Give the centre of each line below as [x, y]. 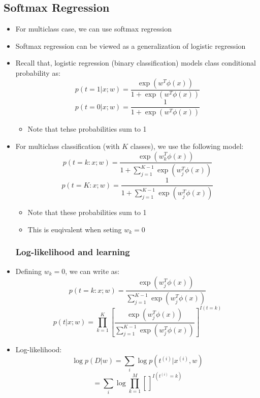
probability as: [38, 72]
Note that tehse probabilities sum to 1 [87, 129]
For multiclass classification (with [68, 146]
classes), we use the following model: [187, 146]
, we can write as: [92, 271]
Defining [28, 271]
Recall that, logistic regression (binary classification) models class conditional [136, 63]
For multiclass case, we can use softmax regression [94, 29]
